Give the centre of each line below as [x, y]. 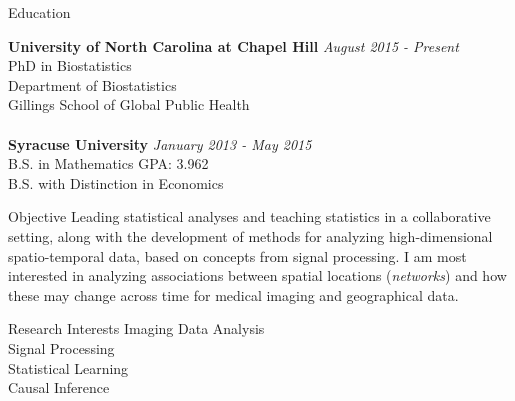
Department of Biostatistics [92, 84]
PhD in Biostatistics [70, 65]
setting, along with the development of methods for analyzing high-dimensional [250, 235]
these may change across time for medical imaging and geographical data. [233, 294]
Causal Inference [59, 387]
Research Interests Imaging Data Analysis [136, 328]
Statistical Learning [68, 367]
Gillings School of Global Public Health [129, 104]
